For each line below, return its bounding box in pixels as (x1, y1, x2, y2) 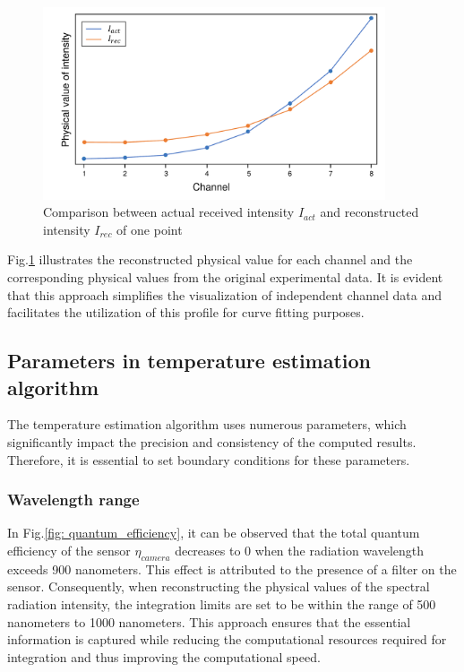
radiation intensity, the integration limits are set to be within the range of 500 (7, 594, 436, 613)
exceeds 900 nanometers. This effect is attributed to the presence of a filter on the (7, 559, 457, 578)
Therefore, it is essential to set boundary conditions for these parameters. (7, 450, 410, 469)
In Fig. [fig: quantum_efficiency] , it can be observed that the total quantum (7, 523, 420, 542)
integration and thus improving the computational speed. (7, 647, 321, 666)
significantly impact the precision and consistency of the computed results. (7, 432, 417, 451)
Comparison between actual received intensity (43, 202, 295, 221)
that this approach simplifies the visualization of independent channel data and (7, 285, 442, 304)
